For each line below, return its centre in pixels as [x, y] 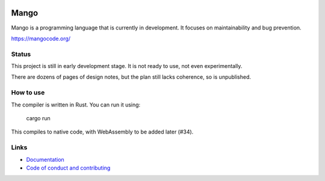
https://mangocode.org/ [41, 38]
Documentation [45, 159]
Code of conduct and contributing [68, 168]
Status [21, 54]
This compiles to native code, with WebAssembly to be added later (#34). [102, 132]
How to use [28, 93]
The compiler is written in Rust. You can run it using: [76, 105]
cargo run [38, 118]
